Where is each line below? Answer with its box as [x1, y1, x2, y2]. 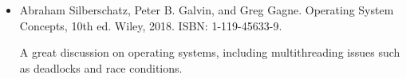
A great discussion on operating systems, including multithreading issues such [19, 44, 400, 61]
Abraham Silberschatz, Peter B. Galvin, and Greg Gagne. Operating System [19, 2, 394, 18]
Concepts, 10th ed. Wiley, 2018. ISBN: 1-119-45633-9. [19, 17, 282, 34]
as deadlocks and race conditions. [19, 59, 183, 76]
